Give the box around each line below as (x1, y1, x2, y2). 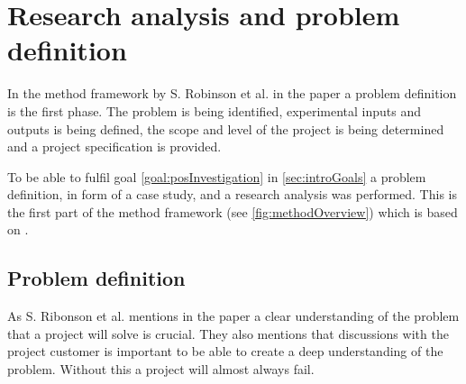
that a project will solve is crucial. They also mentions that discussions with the (7, 324, 449, 343)
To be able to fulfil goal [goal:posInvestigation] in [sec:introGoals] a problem (7, 167, 426, 186)
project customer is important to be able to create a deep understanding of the (7, 342, 443, 361)
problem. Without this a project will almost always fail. (7, 360, 315, 379)
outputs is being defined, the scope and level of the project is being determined (7, 119, 444, 138)
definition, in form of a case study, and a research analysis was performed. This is (7, 185, 457, 204)
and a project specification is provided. (7, 137, 222, 156)
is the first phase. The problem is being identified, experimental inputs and (7, 101, 422, 120)
